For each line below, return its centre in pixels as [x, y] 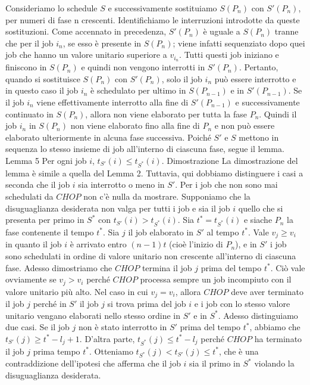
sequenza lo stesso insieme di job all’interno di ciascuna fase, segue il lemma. [145, 149]
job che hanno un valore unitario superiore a [86, 55]
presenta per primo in [45, 220]
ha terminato [278, 338]
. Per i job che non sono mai [226, 184]
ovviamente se [31, 279]
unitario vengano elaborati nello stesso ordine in [93, 315]
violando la [274, 363]
